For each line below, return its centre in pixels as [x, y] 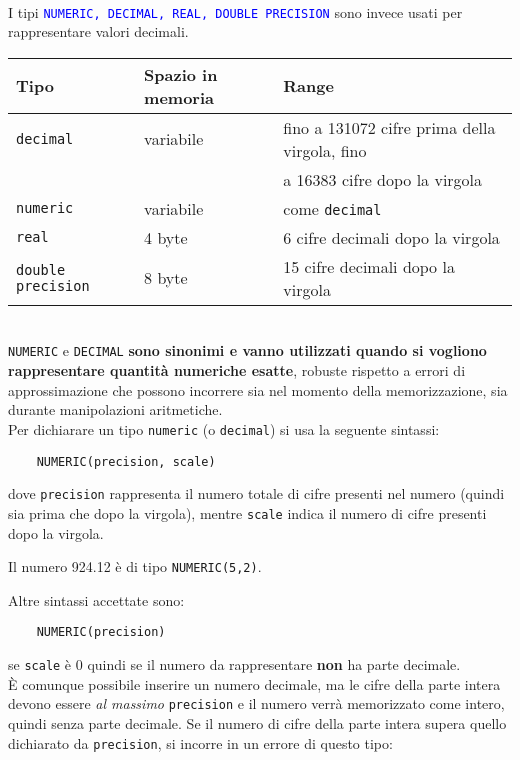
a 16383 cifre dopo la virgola [383, 179]
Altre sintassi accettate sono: [96, 599]
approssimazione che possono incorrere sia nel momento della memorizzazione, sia [258, 389]
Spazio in [181, 74]
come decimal [332, 208]
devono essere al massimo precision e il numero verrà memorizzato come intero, [256, 703]
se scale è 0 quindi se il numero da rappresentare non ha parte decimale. [234, 664]
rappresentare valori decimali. [98, 31]
